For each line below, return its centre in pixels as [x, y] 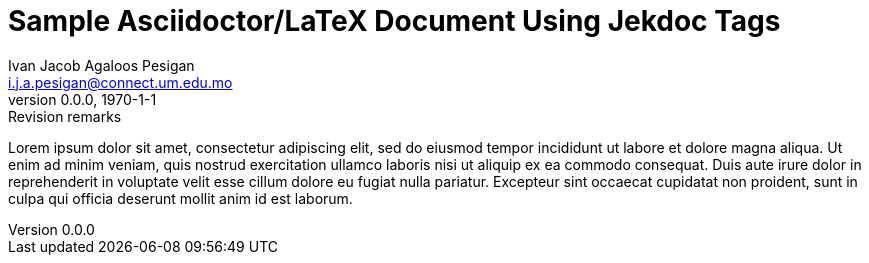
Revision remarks [65, 116]
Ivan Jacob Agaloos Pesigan [101, 65]
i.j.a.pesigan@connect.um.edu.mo [120, 82]
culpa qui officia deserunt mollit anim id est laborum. [180, 198]
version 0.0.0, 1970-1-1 [82, 99]
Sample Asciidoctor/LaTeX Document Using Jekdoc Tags [394, 21]
